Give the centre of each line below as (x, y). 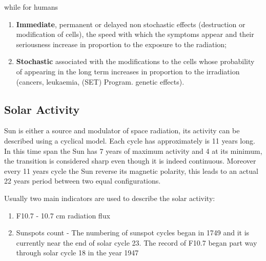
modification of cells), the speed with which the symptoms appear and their (135, 34)
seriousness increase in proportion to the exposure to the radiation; (121, 44)
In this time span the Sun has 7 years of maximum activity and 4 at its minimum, (133, 150)
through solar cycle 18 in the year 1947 (77, 253)
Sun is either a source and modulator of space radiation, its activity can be (122, 130)
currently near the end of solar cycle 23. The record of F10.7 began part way (137, 242)
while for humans (31, 7)
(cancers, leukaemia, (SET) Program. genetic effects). (100, 81)
